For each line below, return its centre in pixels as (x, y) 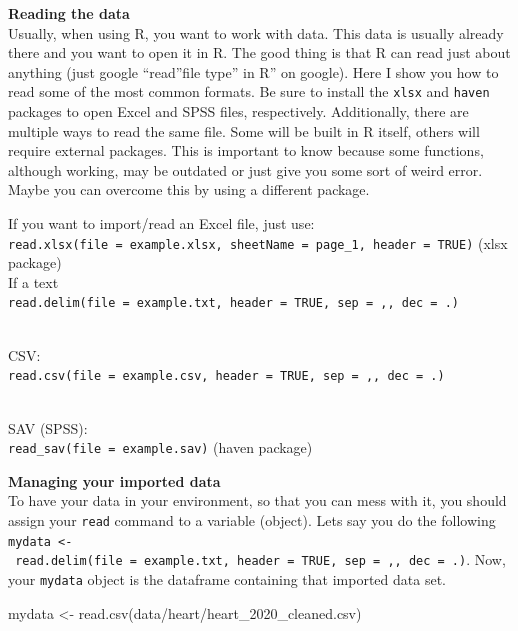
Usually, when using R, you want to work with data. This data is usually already (256, 32)
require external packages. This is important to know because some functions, (246, 150)
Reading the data (69, 13)
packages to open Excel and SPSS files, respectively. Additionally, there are (238, 111)
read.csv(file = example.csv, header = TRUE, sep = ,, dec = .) (226, 376)
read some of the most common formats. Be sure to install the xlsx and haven (249, 91)
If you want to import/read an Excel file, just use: (161, 223)
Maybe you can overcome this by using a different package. (189, 189)
